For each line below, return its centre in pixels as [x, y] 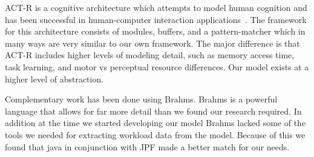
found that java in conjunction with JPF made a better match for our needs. [147, 146]
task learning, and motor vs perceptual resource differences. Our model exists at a [157, 66]
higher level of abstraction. [54, 78]
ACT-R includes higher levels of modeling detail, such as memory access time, [150, 55]
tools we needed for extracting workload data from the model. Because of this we [155, 134]
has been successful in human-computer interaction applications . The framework [156, 19]
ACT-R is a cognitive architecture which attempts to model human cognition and [156, 7]
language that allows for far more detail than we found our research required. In [153, 111]
